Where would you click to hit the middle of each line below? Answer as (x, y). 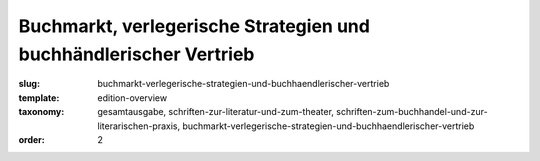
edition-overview (132, 97)
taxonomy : (41, 112)
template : (39, 97)
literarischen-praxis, (139, 126)
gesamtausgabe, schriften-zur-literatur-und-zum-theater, (216, 112)
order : (31, 139)
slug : (29, 84)
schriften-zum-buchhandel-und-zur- (412, 112)
